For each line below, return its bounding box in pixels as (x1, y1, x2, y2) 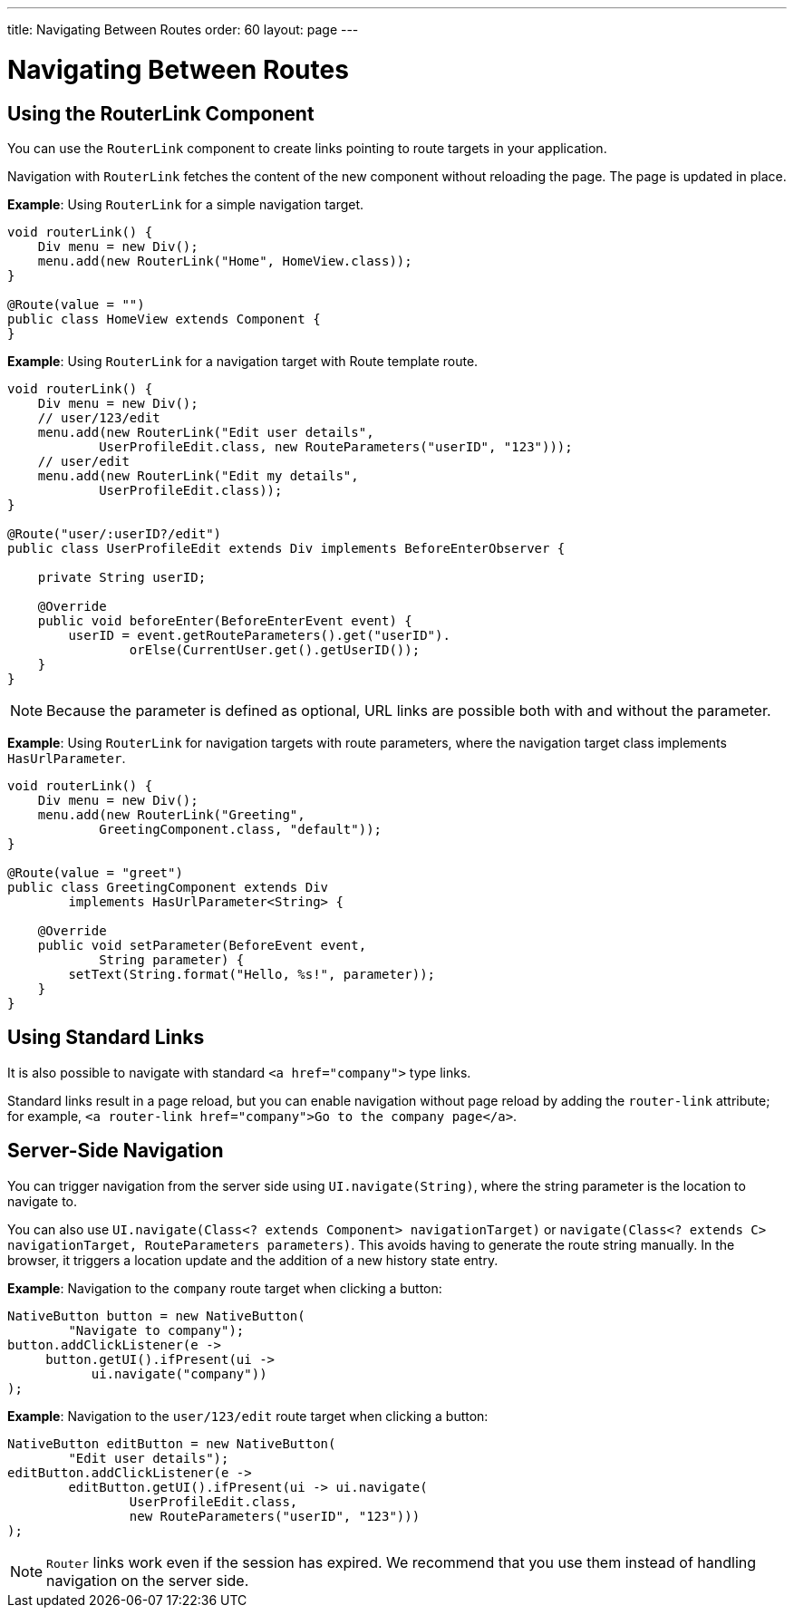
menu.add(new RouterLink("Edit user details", (37, 424, 374, 440)
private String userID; (37, 569, 207, 585)
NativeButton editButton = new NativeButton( (7, 1436, 336, 1451)
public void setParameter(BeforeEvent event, (37, 937, 367, 953)
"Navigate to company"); (68, 1322, 245, 1338)
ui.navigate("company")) (91, 1366, 267, 1381)
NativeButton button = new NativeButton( (7, 1308, 305, 1323)
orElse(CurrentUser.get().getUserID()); (129, 642, 421, 657)
